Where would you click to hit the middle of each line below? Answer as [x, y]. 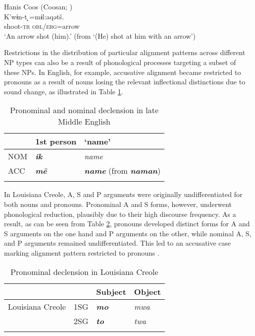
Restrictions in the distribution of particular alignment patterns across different [125, 52]
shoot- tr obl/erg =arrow [42, 26]
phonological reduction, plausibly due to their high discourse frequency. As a [120, 214]
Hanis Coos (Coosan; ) [38, 6]
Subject [111, 291]
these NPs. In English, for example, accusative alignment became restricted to [123, 72]
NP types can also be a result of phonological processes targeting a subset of [120, 62]
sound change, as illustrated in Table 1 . [64, 91]
